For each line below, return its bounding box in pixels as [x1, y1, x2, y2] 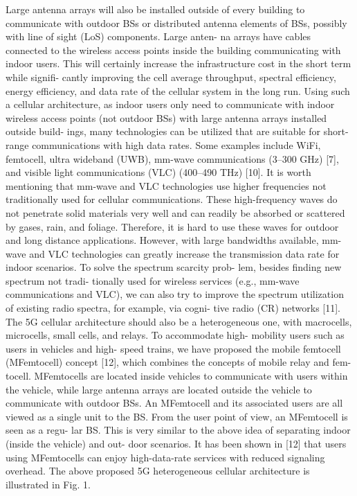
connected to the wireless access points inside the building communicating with [6, 42, 341, 57]
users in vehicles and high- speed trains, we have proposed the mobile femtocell [6, 341, 341, 355]
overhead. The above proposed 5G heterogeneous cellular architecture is [6, 463, 310, 478]
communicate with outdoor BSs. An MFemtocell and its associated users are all [6, 396, 343, 410]
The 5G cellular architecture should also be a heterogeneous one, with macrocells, [6, 314, 352, 328]
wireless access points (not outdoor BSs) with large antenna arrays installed [6, 110, 327, 125]
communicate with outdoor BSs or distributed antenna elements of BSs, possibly [6, 15, 347, 30]
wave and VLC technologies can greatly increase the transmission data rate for [6, 246, 340, 260]
